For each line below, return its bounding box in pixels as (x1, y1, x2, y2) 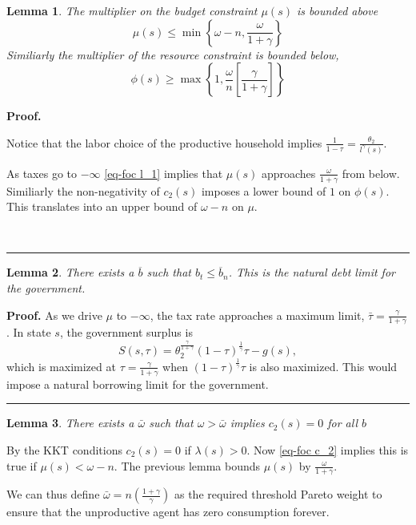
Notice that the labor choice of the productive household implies (6, 134, 322, 151)
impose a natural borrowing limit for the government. (6, 375, 269, 392)
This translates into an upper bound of (6, 198, 198, 215)
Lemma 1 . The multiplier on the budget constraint (6, 2, 258, 18)
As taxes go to (6, 164, 78, 181)
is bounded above (296, 2, 378, 18)
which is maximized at (6, 357, 116, 374)
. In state (6, 324, 51, 341)
